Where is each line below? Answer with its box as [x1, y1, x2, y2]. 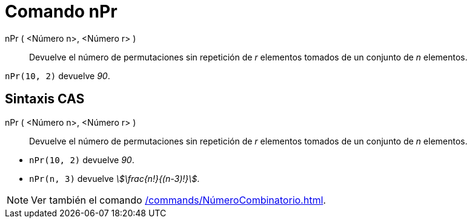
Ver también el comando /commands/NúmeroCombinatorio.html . [31, 193, 326, 206]
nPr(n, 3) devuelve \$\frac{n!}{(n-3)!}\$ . [29, 173, 200, 184]
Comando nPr [5, 1, 118, 22]
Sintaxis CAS [5, 91, 85, 107]
